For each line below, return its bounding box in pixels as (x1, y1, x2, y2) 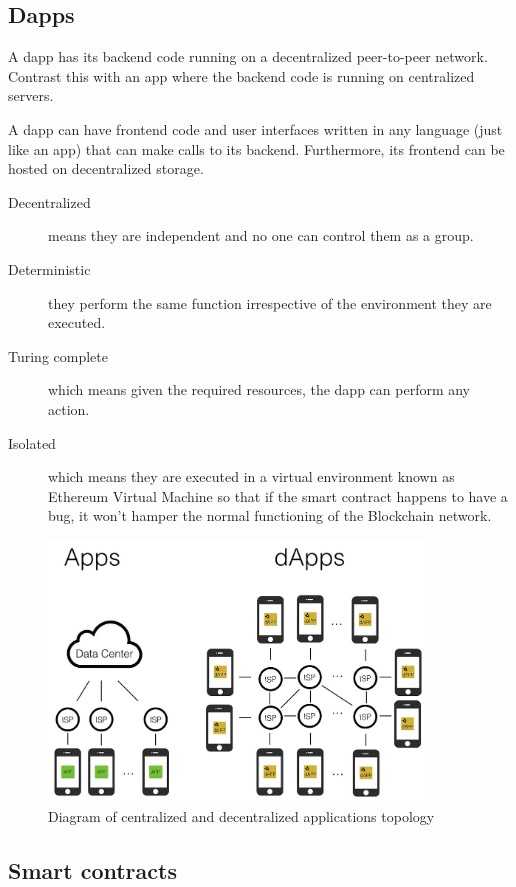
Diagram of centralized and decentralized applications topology (48, 806, 435, 827)
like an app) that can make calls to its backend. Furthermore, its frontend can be (8, 138, 505, 159)
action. (48, 398, 90, 419)
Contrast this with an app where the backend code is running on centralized (8, 65, 475, 86)
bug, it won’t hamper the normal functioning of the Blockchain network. (48, 505, 492, 526)
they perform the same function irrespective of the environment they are (48, 292, 492, 313)
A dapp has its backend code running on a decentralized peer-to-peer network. (8, 46, 488, 67)
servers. (8, 85, 54, 106)
